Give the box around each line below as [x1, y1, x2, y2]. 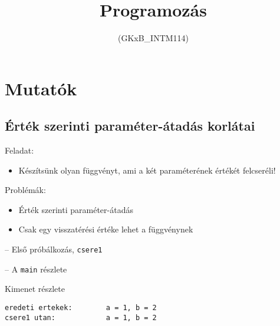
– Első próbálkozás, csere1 [5, 243, 103, 255]
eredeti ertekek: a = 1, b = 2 [5, 303, 157, 312]
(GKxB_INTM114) [117, 32, 189, 44]
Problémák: [5, 184, 46, 196]
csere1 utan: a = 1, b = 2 [5, 313, 157, 322]
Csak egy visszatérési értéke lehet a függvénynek [18, 223, 193, 235]
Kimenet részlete [5, 282, 65, 295]
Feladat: [5, 144, 34, 157]
